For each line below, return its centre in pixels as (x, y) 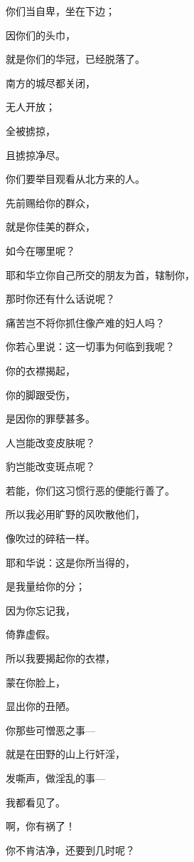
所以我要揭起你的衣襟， (60, 658)
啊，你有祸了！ (41, 826)
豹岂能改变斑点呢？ (50, 466)
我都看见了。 (36, 802)
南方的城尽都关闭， (50, 82)
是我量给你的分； (45, 586)
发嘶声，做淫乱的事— (55, 778)
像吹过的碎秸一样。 (50, 538)
